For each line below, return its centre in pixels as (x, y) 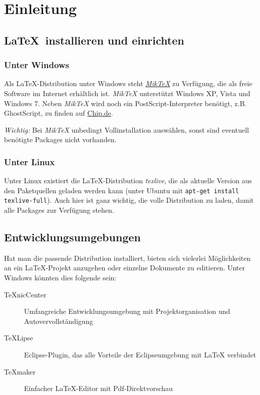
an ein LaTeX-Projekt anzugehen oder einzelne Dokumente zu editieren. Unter (125, 268)
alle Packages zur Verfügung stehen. (59, 210)
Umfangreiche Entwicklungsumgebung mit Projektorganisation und (127, 311)
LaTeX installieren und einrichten (94, 40)
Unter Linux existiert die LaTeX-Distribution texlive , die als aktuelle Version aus (128, 180)
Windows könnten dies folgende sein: (60, 278)
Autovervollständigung (59, 321)
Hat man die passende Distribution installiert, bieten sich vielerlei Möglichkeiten (127, 258)
